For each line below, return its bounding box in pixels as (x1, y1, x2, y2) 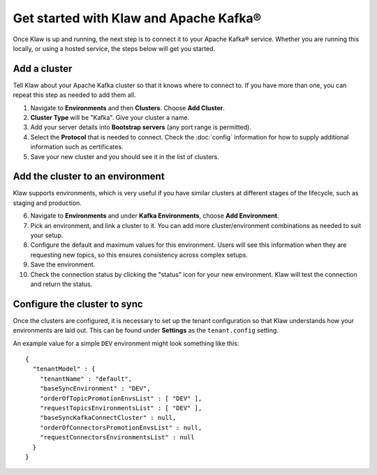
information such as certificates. (30, 143, 124, 151)
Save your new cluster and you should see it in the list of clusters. (30, 152, 220, 160)
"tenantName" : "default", (39, 375, 133, 383)
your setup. (30, 231, 64, 240)
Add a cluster (13, 63, 73, 75)
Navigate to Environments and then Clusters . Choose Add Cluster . (30, 103, 225, 112)
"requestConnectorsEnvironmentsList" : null (39, 433, 195, 442)
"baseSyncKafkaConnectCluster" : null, (39, 414, 177, 422)
